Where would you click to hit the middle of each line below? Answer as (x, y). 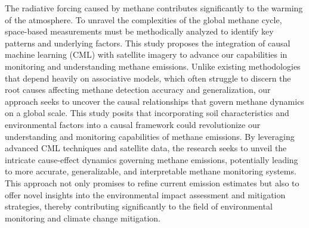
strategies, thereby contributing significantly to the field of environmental (139, 206)
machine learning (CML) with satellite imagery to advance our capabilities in (146, 54)
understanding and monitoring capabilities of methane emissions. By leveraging (150, 136)
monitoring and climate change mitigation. (83, 218)
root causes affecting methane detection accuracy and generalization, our (138, 90)
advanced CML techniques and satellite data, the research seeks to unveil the (146, 148)
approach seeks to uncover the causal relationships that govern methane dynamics (154, 101)
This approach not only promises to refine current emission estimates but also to (152, 182)
